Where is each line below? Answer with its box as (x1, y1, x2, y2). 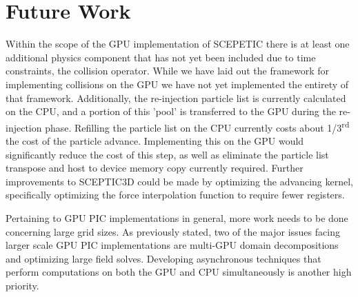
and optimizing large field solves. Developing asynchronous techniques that (6, 251, 321, 265)
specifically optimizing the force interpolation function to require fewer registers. (6, 187, 345, 202)
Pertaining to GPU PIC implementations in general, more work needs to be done (6, 210, 348, 225)
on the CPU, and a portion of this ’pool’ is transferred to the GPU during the (6, 104, 336, 119)
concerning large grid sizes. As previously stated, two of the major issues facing (6, 224, 340, 238)
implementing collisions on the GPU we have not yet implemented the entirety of (6, 76, 349, 91)
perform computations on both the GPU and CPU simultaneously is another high (6, 265, 352, 279)
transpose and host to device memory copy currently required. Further (6, 161, 304, 175)
